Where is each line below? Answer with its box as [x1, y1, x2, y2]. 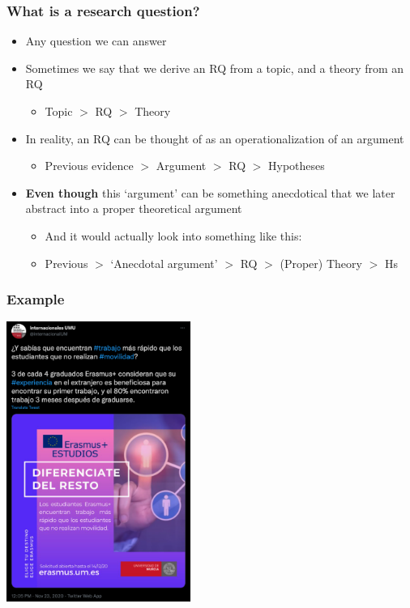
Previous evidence [45, 157, 134, 174]
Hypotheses [268, 157, 325, 174]
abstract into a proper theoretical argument [25, 200, 242, 217]
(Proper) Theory [280, 254, 362, 271]
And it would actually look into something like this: [45, 227, 302, 244]
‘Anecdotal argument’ [110, 254, 218, 271]
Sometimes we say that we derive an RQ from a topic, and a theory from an [25, 59, 404, 76]
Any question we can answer [25, 32, 167, 49]
